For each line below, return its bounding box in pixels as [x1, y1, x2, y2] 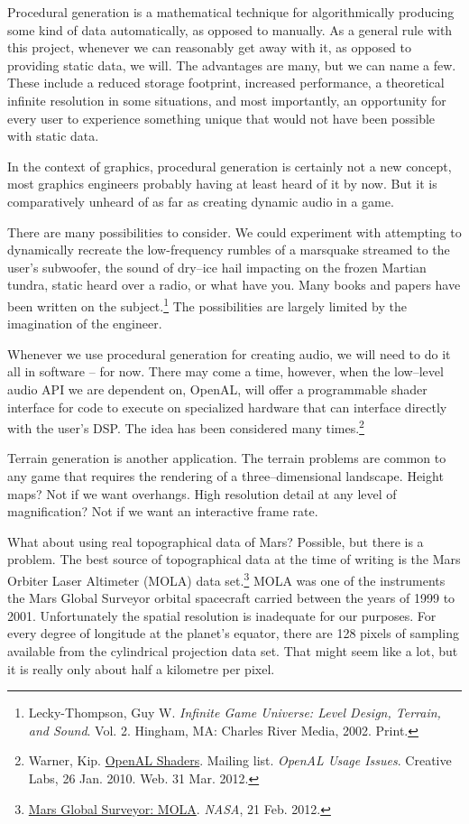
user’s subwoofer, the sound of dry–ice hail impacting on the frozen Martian [7, 257, 427, 276]
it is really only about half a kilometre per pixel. [7, 659, 275, 678]
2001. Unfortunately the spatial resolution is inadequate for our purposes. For [7, 606, 437, 625]
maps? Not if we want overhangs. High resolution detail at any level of [7, 484, 397, 503]
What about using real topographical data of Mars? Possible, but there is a [7, 532, 424, 551]
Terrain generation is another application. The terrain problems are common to [7, 449, 446, 468]
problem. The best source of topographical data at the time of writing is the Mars [7, 550, 461, 569]
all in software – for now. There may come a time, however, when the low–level [7, 362, 444, 381]
